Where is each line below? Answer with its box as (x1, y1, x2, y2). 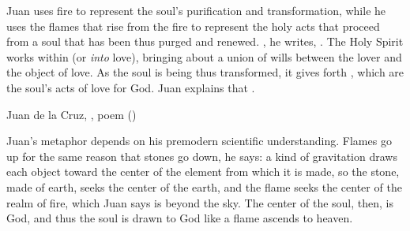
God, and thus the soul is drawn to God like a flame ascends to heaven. (6, 210, 353, 226)
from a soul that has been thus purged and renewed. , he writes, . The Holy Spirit (6, 33, 404, 50)
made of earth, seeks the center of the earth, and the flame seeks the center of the (6, 178, 402, 195)
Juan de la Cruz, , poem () (6, 106, 137, 122)
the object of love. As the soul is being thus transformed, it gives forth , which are (6, 64, 404, 80)
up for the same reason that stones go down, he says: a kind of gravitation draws (6, 147, 397, 164)
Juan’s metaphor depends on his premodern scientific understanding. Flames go (6, 132, 392, 149)
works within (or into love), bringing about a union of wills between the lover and (6, 48, 402, 65)
